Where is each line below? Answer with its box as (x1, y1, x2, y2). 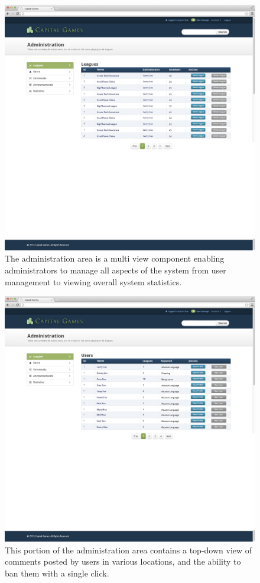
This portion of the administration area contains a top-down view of (5, 543, 252, 556)
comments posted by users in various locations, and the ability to (5, 555, 241, 568)
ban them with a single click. (5, 566, 109, 579)
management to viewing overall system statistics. (5, 275, 182, 288)
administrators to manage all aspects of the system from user (5, 264, 226, 276)
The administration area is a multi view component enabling (5, 252, 225, 265)
